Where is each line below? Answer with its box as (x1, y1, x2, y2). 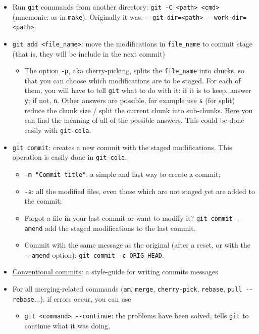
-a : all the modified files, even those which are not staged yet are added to (24, 185, 255, 196)
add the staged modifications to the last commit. (45, 222, 196, 233)
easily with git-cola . (24, 124, 91, 135)
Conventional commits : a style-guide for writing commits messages (12, 266, 218, 277)
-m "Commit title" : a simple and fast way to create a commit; (24, 168, 221, 179)
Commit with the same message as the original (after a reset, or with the (24, 240, 250, 250)
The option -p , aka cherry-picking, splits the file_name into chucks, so (24, 65, 244, 76)
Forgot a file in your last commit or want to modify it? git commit (24, 212, 233, 223)
